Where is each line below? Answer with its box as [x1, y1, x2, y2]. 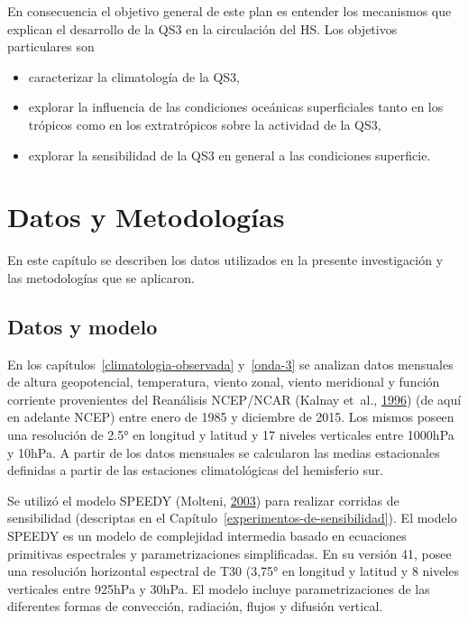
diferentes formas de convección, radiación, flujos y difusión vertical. [7, 597, 383, 616]
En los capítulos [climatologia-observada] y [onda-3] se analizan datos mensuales [7, 354, 454, 373]
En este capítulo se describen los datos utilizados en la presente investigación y [7, 251, 444, 269]
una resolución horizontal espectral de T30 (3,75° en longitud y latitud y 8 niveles [7, 562, 460, 580]
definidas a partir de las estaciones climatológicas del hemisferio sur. [7, 461, 384, 479]
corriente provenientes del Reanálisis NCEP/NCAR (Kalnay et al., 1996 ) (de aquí [7, 389, 462, 408]
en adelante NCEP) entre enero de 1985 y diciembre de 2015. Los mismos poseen [7, 407, 454, 426]
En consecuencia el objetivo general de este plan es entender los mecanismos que [7, 2, 452, 20]
